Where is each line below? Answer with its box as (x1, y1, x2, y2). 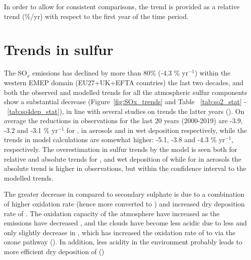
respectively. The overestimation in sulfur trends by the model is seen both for (4, 144, 237, 154)
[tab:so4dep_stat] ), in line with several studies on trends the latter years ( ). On (7, 106, 245, 116)
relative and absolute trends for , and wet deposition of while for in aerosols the (4, 153, 241, 164)
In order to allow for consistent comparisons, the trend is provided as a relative (4, 1, 240, 11)
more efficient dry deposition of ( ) (4, 246, 105, 256)
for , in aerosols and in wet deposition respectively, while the (66, 125, 247, 135)
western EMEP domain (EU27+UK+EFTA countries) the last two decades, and (4, 77, 244, 87)
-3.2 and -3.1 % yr (4, 125, 58, 135)
